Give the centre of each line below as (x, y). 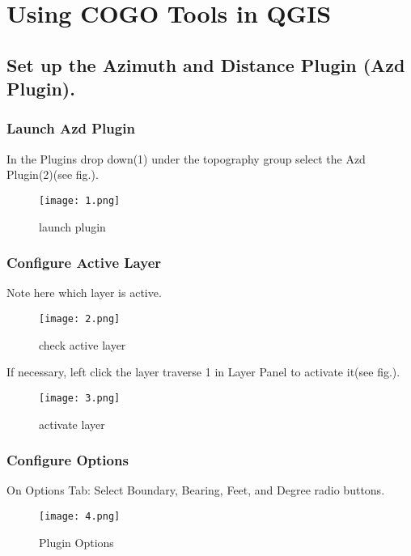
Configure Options (68, 460)
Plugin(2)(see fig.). (53, 174)
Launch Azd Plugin (71, 128)
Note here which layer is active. (84, 293)
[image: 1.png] (80, 200)
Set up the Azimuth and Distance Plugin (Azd (206, 64)
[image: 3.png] (80, 398)
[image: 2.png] (80, 319)
